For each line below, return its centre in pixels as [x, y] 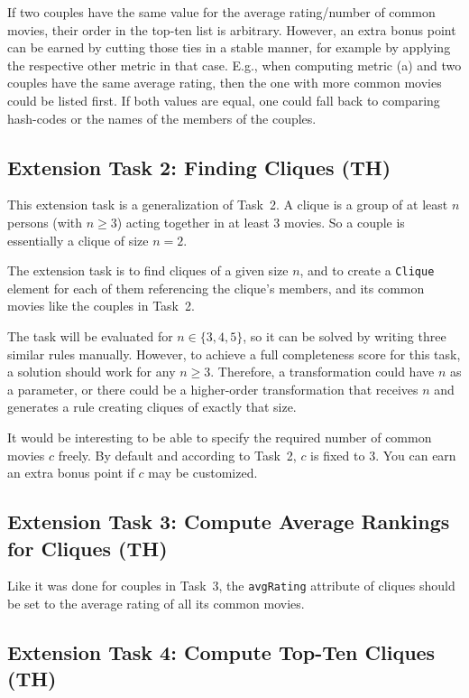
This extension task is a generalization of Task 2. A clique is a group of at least [228, 205]
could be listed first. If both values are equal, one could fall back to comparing [224, 100]
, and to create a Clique [367, 270]
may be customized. [203, 473]
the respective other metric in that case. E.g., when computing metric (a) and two [234, 65]
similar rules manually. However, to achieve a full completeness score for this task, [234, 354]
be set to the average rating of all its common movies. [156, 603]
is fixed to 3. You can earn [383, 455]
